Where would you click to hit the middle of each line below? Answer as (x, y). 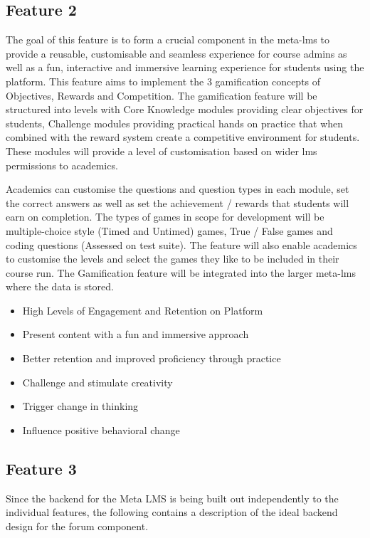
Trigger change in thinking (80, 406)
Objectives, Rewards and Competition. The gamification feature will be (162, 95)
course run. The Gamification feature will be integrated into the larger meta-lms (181, 272)
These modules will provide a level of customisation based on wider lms (162, 151)
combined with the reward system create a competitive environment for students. (183, 137)
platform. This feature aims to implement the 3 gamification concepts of (163, 81)
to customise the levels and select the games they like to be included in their (173, 259)
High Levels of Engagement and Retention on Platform (143, 310)
